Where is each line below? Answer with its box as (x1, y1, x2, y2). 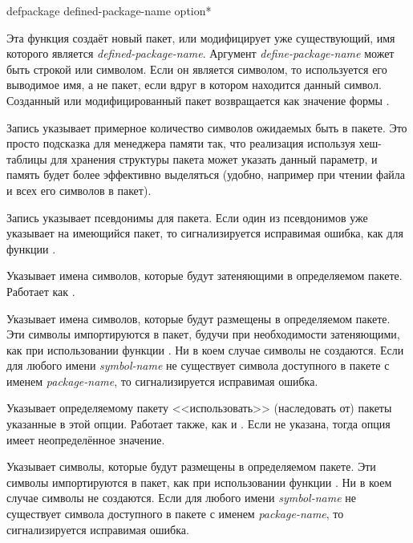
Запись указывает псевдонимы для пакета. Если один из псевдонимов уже (6, 209, 368, 225)
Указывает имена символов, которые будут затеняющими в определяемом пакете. (6, 267, 403, 284)
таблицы (6, 150, 47, 167)
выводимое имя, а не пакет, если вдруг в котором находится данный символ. (6, 76, 382, 93)
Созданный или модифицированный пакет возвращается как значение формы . (6, 91, 390, 108)
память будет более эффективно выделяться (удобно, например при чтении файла (6, 166, 406, 183)
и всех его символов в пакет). (6, 181, 152, 198)
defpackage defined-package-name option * (6, 2, 212, 18)
